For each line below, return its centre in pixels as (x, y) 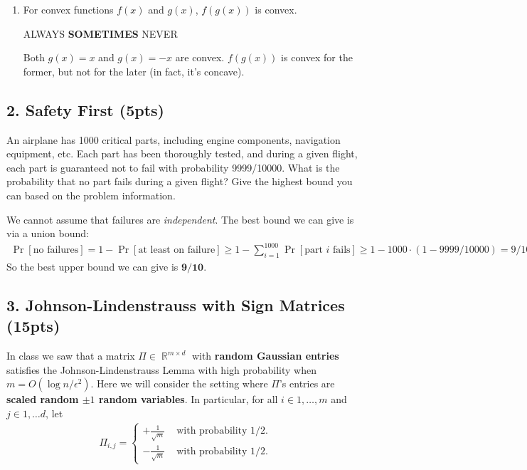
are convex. (200, 57)
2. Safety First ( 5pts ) (85, 109)
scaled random (43, 399)
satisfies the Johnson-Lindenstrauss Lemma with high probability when (162, 369)
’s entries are (307, 383)
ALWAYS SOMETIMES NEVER (100, 33)
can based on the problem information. (91, 195)
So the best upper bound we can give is (92, 267)
